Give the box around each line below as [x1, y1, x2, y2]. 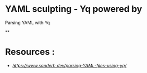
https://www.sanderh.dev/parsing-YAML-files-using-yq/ [12, 62, 127, 68]
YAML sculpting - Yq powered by [5, 3, 142, 15]
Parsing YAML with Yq [5, 20, 50, 25]
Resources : [5, 47, 55, 57]
